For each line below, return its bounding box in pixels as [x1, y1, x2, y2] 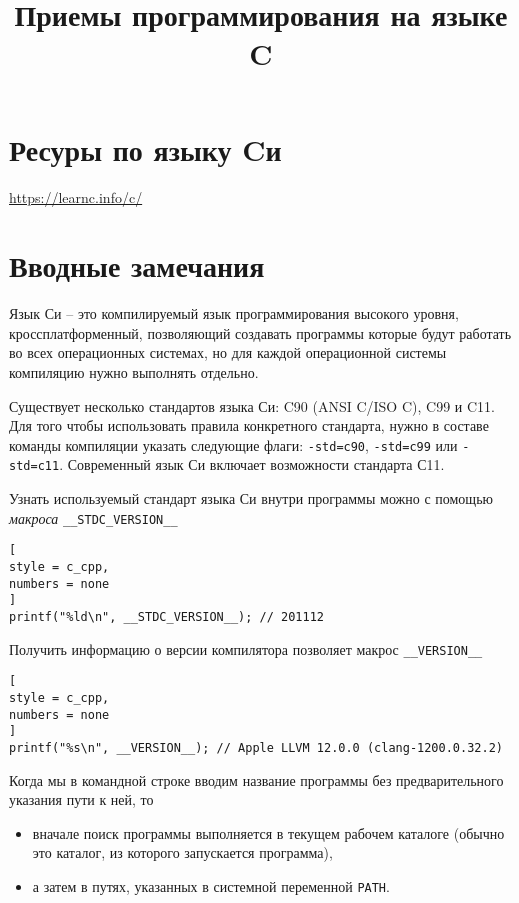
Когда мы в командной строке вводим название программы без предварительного [9, 769, 504, 790]
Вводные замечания [9, 245, 265, 286]
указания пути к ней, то [9, 789, 154, 810]
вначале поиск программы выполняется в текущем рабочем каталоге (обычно [32, 822, 505, 843]
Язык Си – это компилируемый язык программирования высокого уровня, [9, 303, 459, 324]
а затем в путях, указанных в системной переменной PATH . [32, 875, 390, 896]
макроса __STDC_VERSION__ [9, 507, 178, 528]
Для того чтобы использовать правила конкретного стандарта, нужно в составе [9, 415, 489, 436]
